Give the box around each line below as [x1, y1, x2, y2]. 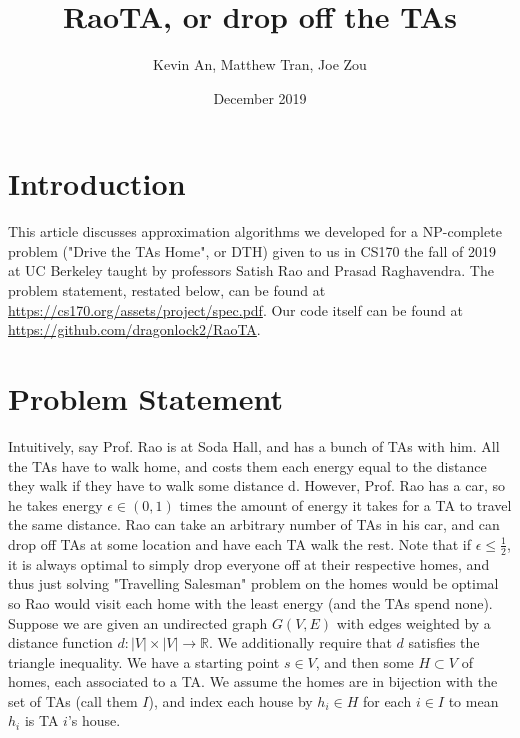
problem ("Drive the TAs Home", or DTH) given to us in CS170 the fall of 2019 [8, 240, 496, 261]
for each [362, 690, 412, 711]
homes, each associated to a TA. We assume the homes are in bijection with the [8, 671, 498, 692]
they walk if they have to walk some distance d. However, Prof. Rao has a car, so [8, 475, 505, 496]
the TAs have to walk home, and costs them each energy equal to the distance [8, 455, 487, 476]
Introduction [8, 163, 186, 204]
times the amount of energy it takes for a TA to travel [179, 494, 512, 515]
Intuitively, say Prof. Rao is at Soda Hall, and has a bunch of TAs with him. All [8, 435, 500, 456]
